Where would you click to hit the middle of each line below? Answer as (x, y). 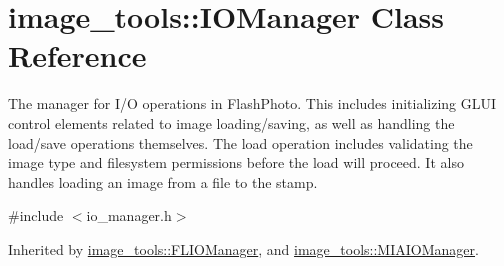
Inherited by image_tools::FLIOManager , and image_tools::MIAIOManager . (243, 248)
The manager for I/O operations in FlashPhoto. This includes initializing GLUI (252, 103)
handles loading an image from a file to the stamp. (163, 181)
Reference (77, 55)
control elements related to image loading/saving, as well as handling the (231, 122)
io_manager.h (129, 215)
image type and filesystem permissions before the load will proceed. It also (236, 162)
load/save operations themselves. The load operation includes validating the (240, 142)
